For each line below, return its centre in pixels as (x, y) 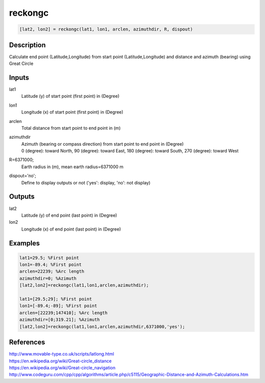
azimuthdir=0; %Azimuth (48, 278)
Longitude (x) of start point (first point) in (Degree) (72, 112)
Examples (25, 243)
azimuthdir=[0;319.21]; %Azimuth (60, 320)
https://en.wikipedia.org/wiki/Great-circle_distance (60, 361)
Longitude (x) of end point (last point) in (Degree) (71, 229)
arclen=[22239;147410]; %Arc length (64, 313)
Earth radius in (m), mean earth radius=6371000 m (72, 167)
